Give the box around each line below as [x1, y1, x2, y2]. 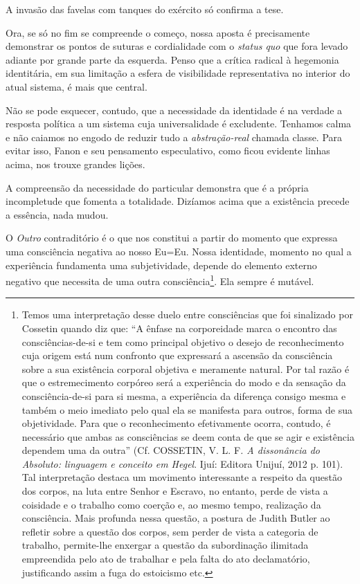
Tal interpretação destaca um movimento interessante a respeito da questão [21, 470, 342, 484]
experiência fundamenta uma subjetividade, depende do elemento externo [6, 257, 317, 272]
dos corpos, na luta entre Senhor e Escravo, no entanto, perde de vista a [21, 484, 328, 498]
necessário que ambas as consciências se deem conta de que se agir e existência [21, 429, 354, 444]
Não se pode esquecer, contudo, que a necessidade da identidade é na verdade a [6, 102, 343, 117]
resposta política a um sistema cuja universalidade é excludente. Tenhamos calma [6, 116, 352, 131]
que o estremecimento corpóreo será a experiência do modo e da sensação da [21, 375, 346, 390]
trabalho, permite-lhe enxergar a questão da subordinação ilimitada [21, 538, 309, 552]
